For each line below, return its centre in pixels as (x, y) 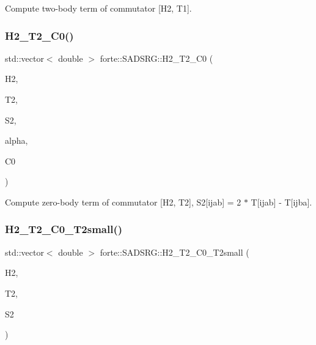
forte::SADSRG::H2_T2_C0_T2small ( (175, 252)
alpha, (17, 140)
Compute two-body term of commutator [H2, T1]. (98, 8)
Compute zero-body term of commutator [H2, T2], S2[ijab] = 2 (123, 202)
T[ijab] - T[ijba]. (281, 202)
